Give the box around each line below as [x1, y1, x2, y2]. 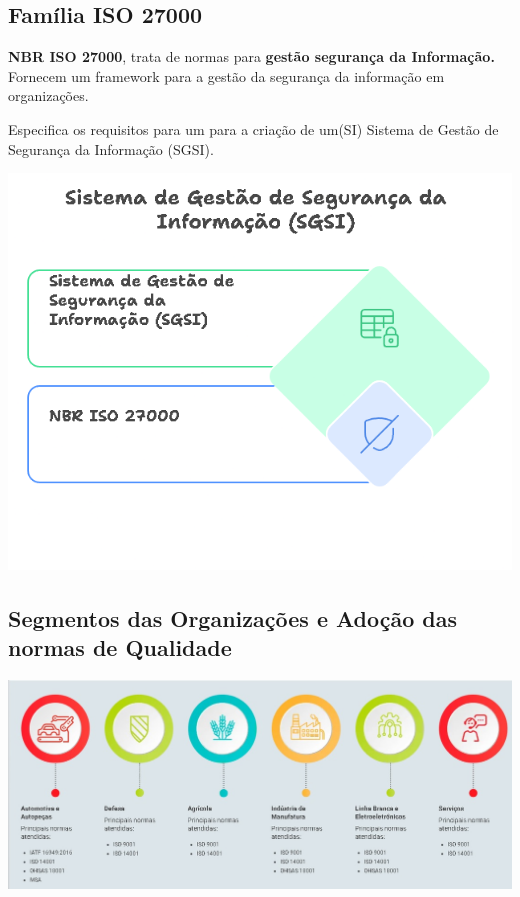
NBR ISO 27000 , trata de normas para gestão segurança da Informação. [8, 46, 495, 67]
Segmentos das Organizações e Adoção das [8, 602, 458, 633]
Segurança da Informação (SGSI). [8, 138, 214, 159]
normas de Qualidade [8, 632, 232, 662]
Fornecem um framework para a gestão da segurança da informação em [8, 65, 445, 86]
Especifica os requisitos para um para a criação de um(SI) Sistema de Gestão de [8, 118, 499, 139]
